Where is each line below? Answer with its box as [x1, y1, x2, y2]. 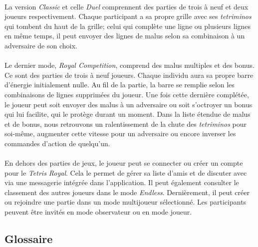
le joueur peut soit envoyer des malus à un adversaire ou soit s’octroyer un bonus [4, 99, 253, 109]
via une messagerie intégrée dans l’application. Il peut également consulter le [4, 177, 239, 188]
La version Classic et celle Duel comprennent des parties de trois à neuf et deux [4, 1, 249, 11]
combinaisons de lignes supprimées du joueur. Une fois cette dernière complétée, [4, 89, 249, 99]
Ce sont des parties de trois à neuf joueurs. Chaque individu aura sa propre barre [4, 69, 254, 80]
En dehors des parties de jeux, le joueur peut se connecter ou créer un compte [4, 158, 243, 168]
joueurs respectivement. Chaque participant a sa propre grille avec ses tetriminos [4, 11, 252, 21]
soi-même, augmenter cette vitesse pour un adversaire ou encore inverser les [4, 128, 236, 139]
